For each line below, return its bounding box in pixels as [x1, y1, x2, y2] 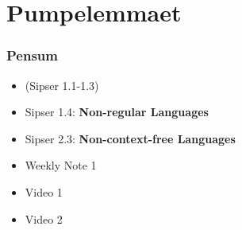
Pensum [6, 45, 58, 65]
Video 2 [25, 210, 63, 227]
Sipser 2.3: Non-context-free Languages [25, 130, 236, 146]
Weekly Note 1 [25, 157, 97, 173]
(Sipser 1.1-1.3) [25, 76, 99, 93]
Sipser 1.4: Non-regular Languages [25, 103, 209, 120]
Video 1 [25, 183, 63, 200]
